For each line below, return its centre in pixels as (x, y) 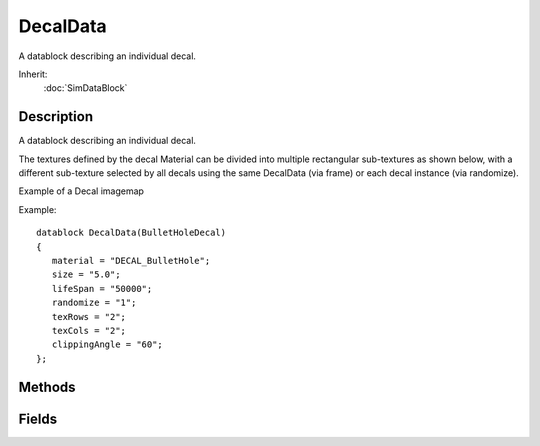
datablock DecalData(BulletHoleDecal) (131, 233)
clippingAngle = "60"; (107, 344)
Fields (38, 418)
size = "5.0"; (86, 274)
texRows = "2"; (89, 316)
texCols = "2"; (89, 330)
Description (56, 116)
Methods (47, 386)
